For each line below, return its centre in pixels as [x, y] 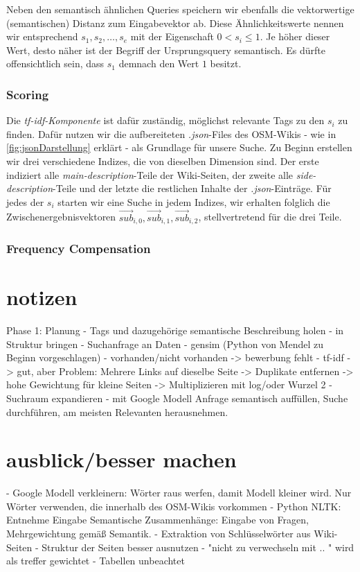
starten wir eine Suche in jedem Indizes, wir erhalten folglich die [194, 201]
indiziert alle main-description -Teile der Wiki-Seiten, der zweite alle [150, 174]
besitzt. [226, 63]
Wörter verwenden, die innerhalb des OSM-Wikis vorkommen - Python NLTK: [174, 506]
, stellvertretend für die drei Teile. [270, 217]
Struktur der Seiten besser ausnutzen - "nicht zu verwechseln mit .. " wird [198, 547]
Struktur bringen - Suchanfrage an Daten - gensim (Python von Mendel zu [165, 344]
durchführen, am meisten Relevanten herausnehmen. [117, 411]
